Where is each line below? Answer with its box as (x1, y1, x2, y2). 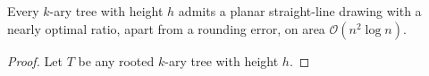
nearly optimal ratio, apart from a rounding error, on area (7, 19, 325, 38)
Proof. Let (7, 51, 63, 70)
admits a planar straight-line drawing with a (178, 2, 422, 20)
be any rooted (78, 51, 155, 70)
